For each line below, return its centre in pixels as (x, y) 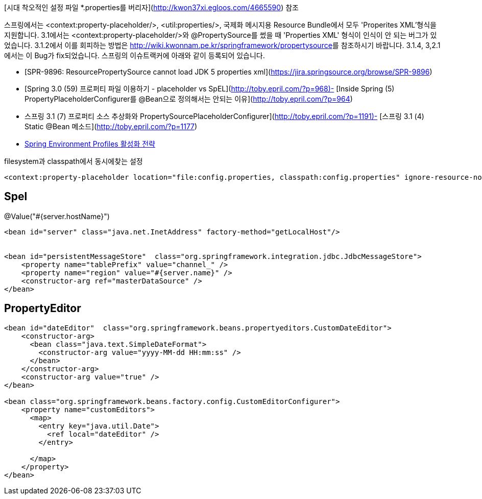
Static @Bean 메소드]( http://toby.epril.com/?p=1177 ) (111, 126)
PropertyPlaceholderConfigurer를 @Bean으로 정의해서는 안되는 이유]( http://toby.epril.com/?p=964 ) (189, 99)
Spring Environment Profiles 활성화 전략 (90, 144)
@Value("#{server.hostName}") (57, 216)
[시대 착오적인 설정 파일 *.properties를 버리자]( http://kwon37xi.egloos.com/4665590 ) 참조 (151, 7)
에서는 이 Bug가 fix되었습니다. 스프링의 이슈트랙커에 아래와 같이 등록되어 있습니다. (135, 55)
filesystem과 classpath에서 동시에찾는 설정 (74, 161)
